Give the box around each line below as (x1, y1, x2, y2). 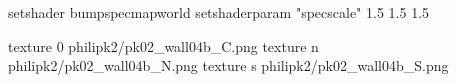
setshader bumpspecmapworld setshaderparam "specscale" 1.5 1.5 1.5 (8, 2, 430, 22)
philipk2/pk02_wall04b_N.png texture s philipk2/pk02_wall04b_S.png (8, 55, 449, 76)
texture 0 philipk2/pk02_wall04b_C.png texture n (8, 35, 319, 56)
